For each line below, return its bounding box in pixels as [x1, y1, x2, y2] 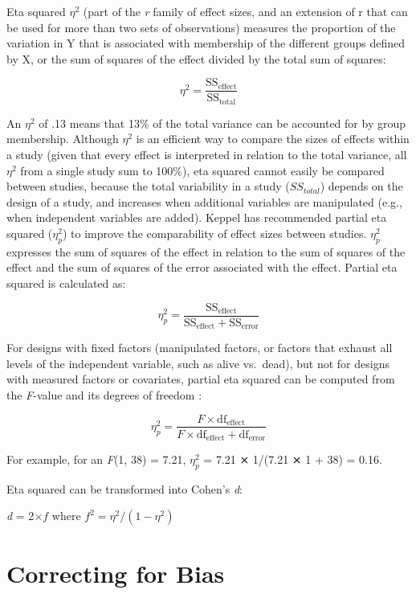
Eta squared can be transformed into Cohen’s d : [6, 480, 243, 497]
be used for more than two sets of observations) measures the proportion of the [6, 18, 396, 35]
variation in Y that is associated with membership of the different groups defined [6, 35, 405, 51]
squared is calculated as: [6, 275, 126, 292]
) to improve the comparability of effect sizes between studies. [62, 225, 367, 242]
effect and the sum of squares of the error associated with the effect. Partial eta [6, 259, 398, 276]
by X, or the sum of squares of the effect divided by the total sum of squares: [6, 50, 386, 67]
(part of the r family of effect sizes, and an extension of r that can [83, 3, 408, 19]
